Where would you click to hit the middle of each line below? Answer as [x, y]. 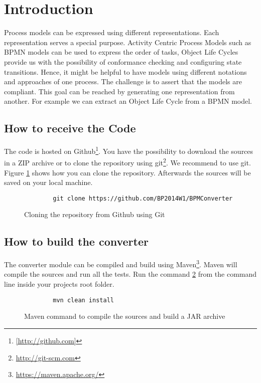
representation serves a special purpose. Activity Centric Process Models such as [128, 42]
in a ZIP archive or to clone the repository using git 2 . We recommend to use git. [127, 162]
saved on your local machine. [48, 182]
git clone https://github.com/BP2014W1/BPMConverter [143, 198]
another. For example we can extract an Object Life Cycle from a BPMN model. [128, 101]
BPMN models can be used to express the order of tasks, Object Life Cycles [121, 52]
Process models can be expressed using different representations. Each [112, 32]
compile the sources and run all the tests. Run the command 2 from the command [130, 274]
